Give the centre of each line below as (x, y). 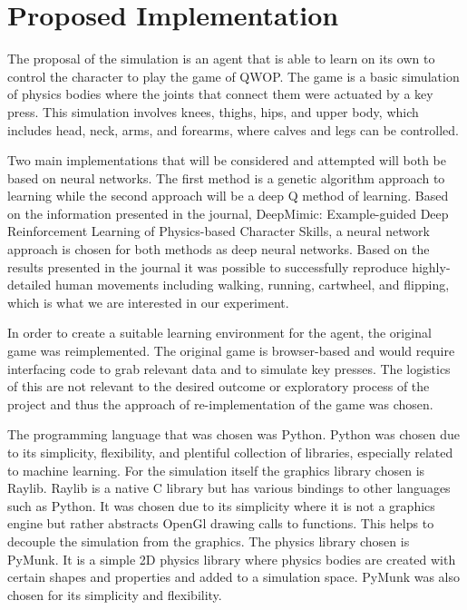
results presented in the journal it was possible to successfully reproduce (208, 266)
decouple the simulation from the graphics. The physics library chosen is (209, 541)
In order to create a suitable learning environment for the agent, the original (219, 333)
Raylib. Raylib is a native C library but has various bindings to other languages (229, 488)
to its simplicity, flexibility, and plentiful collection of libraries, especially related (230, 452)
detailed (29, 285)
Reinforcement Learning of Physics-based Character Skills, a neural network (219, 231)
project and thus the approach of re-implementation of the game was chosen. (220, 403)
